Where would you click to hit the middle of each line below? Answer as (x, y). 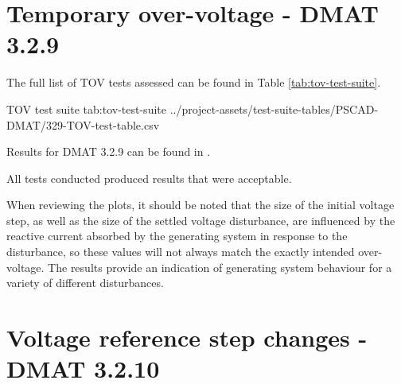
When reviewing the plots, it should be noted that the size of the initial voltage (200, 205)
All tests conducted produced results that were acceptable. (149, 178)
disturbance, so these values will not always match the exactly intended (181, 252)
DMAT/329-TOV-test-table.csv (83, 124)
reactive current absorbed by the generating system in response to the (177, 236)
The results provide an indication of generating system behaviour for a (220, 267)
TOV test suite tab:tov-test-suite (86, 109)
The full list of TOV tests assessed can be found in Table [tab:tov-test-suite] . (194, 82)
